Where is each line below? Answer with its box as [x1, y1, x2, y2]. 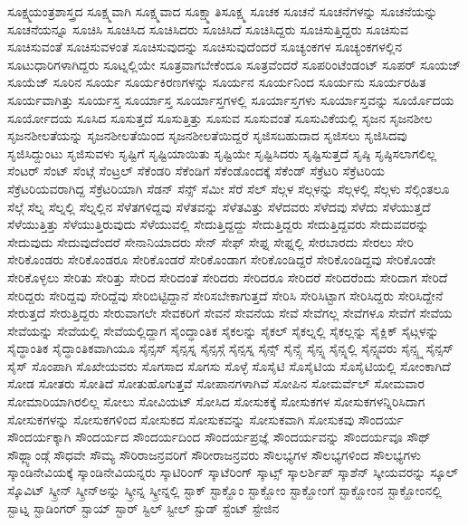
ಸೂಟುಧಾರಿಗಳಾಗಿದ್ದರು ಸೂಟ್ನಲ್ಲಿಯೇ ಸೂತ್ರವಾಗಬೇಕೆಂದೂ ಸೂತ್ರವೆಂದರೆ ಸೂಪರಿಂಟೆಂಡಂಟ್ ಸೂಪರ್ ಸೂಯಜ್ [7, 54, 462, 73]
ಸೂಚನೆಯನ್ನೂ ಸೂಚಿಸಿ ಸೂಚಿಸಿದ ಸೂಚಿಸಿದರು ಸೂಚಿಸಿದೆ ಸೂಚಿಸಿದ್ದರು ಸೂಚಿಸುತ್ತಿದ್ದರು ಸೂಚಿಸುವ [7, 19, 408, 38]
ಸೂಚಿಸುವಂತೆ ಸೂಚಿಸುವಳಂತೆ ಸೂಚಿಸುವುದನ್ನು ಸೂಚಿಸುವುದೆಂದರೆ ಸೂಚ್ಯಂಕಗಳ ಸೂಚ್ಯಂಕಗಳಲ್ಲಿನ [7, 37, 403, 56]
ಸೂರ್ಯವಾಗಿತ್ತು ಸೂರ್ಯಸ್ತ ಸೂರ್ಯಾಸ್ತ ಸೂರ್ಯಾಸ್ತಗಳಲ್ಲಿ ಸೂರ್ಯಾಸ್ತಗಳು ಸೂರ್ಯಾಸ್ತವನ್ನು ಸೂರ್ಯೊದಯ [7, 90, 454, 109]
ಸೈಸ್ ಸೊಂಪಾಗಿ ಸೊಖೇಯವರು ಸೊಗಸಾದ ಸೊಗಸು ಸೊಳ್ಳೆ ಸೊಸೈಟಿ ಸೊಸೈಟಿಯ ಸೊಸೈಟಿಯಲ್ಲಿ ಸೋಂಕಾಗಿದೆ [7, 356, 451, 375]
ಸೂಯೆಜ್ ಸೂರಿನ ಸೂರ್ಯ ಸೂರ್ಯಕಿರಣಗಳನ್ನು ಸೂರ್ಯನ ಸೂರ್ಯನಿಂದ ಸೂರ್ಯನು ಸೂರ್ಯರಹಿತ [7, 72, 426, 91]
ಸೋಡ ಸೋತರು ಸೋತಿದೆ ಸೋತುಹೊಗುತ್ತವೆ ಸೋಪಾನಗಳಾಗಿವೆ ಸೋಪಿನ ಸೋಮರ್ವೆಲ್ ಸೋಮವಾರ [7, 374, 425, 393]
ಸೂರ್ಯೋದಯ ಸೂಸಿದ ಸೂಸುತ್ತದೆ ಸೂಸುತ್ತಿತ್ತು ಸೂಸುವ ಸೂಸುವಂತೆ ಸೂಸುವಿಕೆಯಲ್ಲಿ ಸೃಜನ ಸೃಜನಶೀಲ [7, 108, 433, 127]
